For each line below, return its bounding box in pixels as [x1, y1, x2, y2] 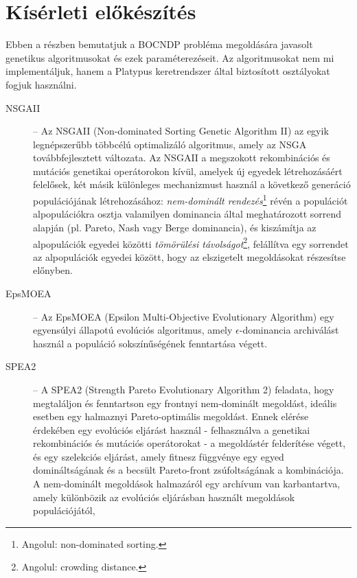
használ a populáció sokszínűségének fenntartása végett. [33, 336, 268, 350]
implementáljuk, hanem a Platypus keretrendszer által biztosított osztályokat [5, 64, 330, 78]
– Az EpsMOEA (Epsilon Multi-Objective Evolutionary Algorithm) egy [33, 309, 334, 323]
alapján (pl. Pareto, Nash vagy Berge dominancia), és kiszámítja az [33, 220, 316, 234]
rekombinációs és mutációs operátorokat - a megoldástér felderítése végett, [33, 436, 346, 450]
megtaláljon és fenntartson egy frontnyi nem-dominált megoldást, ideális [33, 395, 337, 410]
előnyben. [33, 263, 73, 277]
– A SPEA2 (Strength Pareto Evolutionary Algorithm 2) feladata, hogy [33, 382, 334, 396]
